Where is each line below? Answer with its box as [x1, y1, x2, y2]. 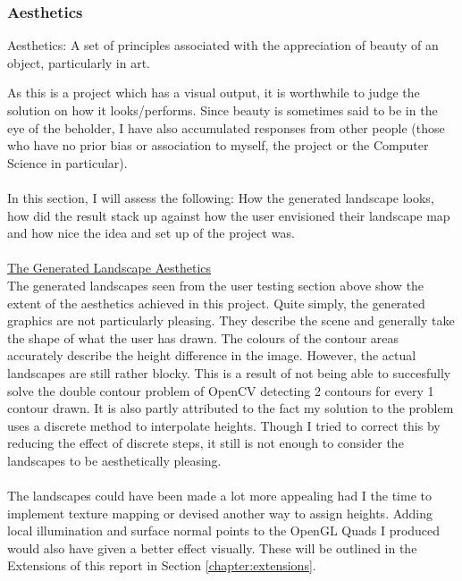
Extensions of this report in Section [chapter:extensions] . [7, 556, 316, 575]
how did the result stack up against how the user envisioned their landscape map [7, 206, 450, 224]
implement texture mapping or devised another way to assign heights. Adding [7, 503, 433, 522]
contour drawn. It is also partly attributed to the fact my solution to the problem [7, 399, 454, 417]
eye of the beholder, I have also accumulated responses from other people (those [7, 118, 445, 137]
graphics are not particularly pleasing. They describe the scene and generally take [7, 311, 455, 330]
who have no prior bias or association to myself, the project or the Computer [7, 136, 429, 155]
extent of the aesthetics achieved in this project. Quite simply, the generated [7, 293, 425, 312]
